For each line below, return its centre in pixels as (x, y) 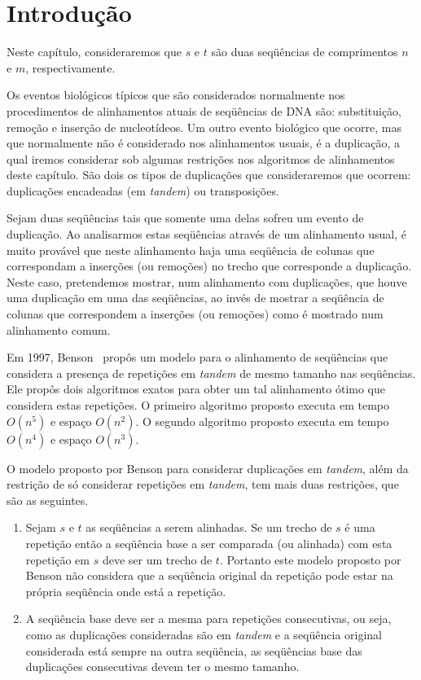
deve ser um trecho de (157, 559)
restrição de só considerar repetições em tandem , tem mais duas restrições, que (203, 484)
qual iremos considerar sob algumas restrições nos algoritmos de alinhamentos (201, 158)
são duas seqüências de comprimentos (305, 52)
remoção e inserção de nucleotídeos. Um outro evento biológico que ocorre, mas (204, 127)
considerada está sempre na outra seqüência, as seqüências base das (194, 650)
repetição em (57, 559)
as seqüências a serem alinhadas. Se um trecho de (209, 527)
